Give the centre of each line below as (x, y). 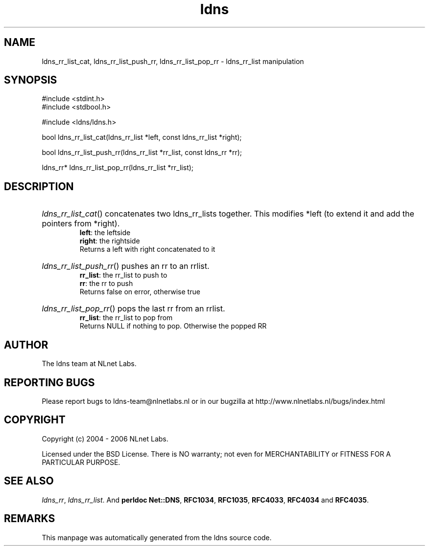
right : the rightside (110, 241)
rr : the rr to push (106, 284)
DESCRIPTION (39, 186)
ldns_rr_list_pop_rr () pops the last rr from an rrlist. (133, 309)
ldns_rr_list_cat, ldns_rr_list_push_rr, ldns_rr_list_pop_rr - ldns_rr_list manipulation (173, 61)
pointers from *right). (81, 224)
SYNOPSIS (31, 80)
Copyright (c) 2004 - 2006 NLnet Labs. (105, 439)
